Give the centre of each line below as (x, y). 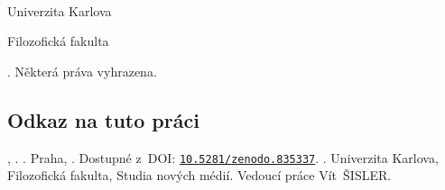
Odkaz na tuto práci (103, 119)
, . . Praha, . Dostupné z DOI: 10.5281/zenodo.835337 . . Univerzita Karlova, (223, 157)
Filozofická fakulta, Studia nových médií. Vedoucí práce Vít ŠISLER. (199, 175)
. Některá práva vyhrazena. (82, 71)
